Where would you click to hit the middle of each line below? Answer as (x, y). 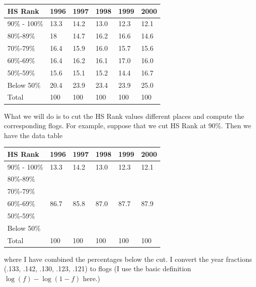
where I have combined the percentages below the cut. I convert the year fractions (128, 259)
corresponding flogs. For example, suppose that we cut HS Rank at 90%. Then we (128, 126)
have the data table (33, 135)
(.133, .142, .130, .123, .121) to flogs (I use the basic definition (98, 269)
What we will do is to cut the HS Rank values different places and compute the (124, 116)
